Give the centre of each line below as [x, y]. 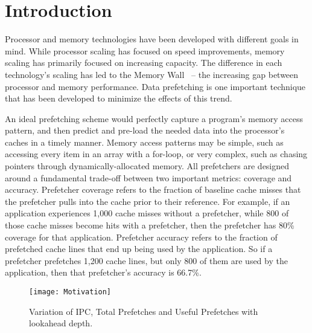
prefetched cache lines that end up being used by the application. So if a [139, 249]
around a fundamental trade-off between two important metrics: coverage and [148, 177]
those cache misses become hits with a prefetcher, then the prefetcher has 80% [150, 225]
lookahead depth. [61, 323]
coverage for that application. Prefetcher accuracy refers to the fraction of [141, 237]
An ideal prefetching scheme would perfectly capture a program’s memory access [154, 118]
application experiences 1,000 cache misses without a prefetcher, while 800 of [147, 213]
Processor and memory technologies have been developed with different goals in [152, 39]
